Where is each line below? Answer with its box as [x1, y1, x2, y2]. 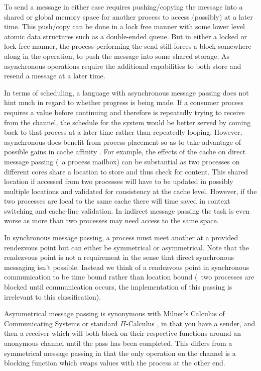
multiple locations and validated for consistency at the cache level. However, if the [4, 185, 257, 196]
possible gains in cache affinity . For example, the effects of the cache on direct [4, 146, 246, 157]
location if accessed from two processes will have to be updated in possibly [4, 176, 233, 187]
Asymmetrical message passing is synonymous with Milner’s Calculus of [4, 308, 225, 319]
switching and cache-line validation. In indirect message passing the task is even [4, 205, 250, 216]
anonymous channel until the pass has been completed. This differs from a [4, 338, 232, 348]
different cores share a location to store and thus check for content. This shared [4, 166, 248, 176]
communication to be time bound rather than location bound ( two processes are [4, 271, 254, 282]
